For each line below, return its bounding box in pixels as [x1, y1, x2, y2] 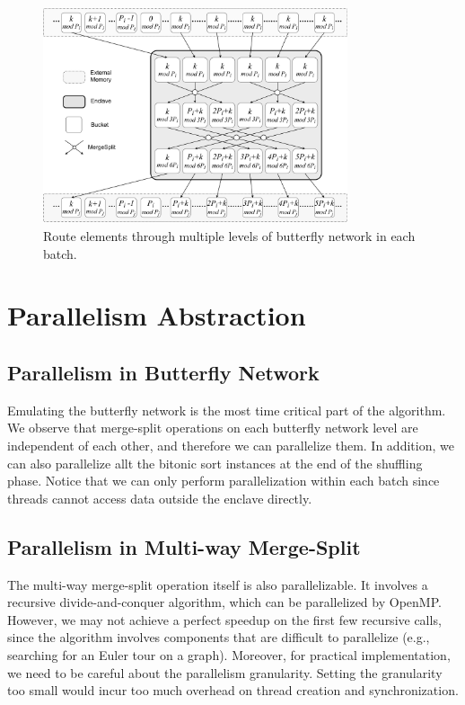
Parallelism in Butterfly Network [7, 359, 320, 387]
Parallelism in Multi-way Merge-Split [7, 532, 361, 560]
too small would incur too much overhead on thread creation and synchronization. [7, 681, 459, 700]
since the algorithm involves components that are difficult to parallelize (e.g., [7, 628, 430, 647]
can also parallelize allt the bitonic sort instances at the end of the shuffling [7, 453, 423, 472]
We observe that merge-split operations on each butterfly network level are [7, 418, 418, 437]
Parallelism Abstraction [7, 297, 306, 334]
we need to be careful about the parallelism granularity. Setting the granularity [7, 663, 443, 682]
